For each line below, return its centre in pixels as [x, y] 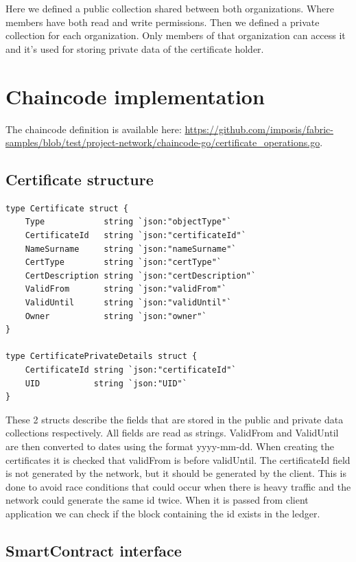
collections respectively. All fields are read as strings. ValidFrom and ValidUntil [172, 433]
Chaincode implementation [135, 96]
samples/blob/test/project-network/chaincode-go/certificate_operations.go [163, 142]
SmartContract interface [94, 550]
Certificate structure [80, 179]
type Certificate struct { [67, 208]
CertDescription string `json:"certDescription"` [141, 276]
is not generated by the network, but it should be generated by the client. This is [176, 473]
